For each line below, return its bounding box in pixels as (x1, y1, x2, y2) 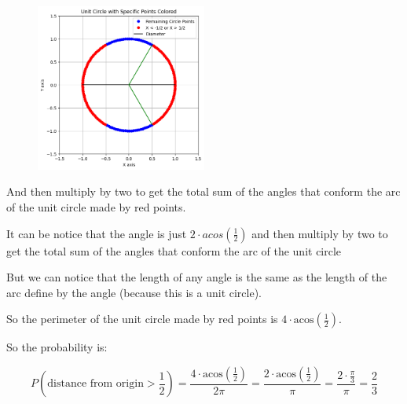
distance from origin (47, 378, 144, 390)
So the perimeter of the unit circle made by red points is (6, 310, 278, 327)
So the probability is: (6, 339, 108, 355)
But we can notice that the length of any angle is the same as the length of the (6, 269, 387, 285)
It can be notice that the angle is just (6, 225, 187, 241)
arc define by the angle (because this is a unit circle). (6, 284, 262, 300)
